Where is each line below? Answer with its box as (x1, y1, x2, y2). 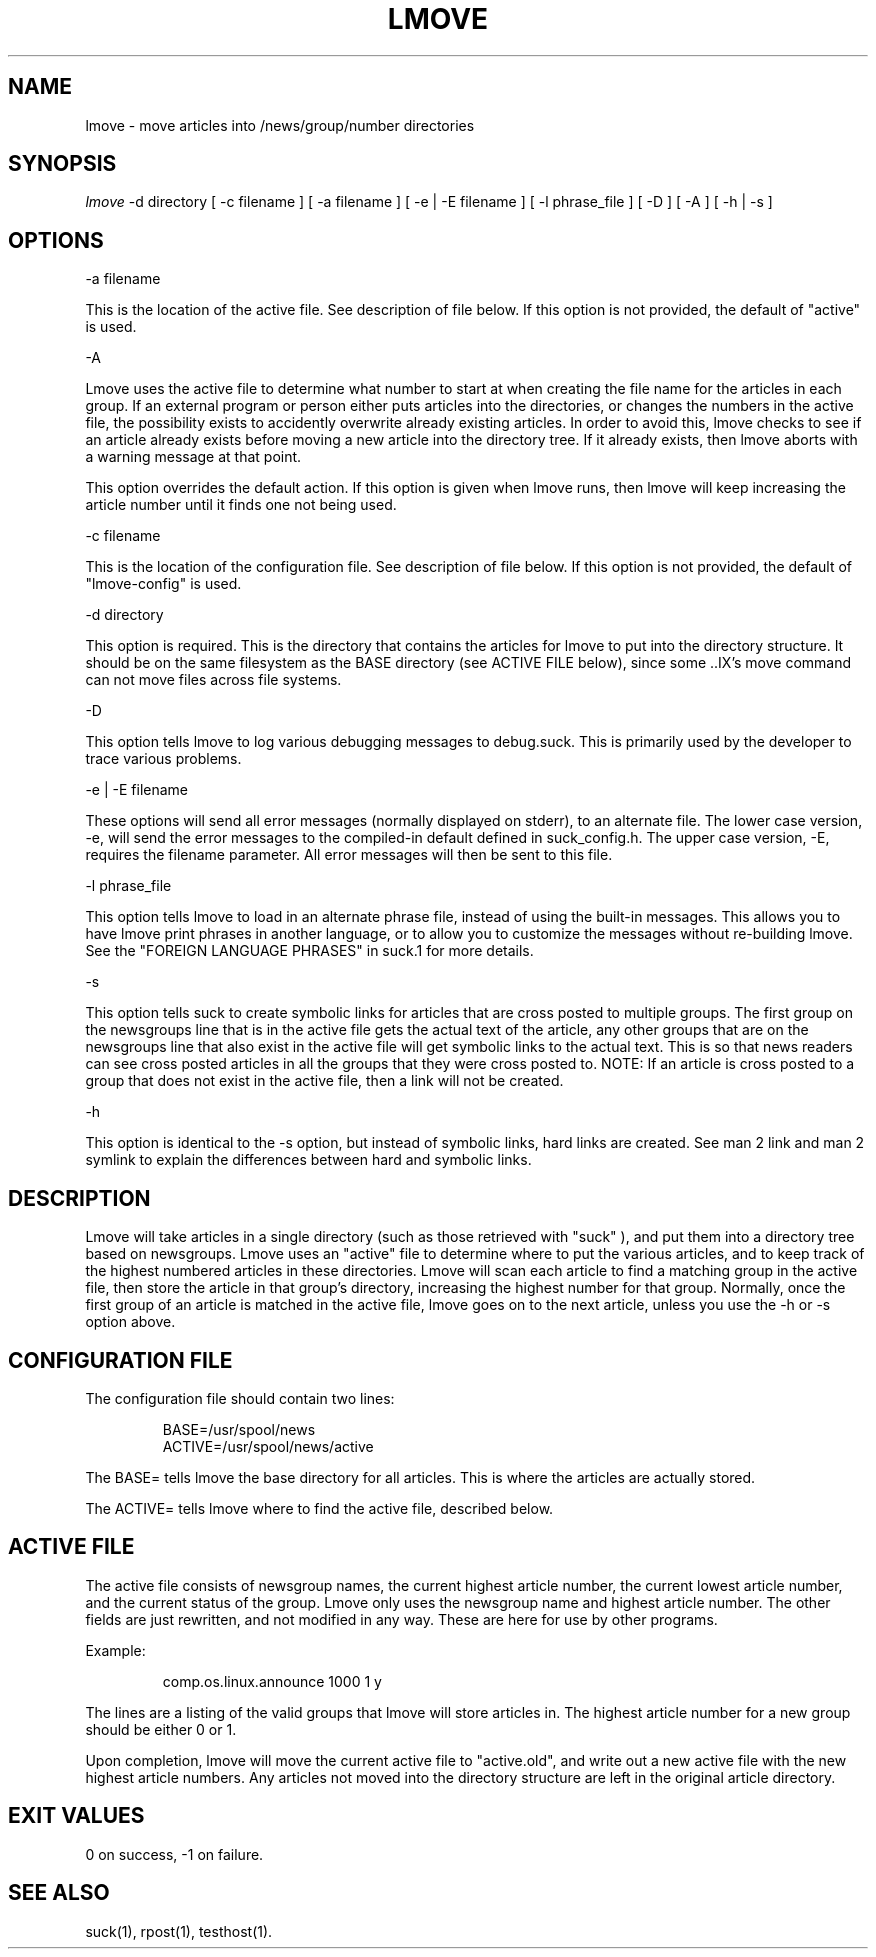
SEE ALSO (8, 1880, 110, 1906)
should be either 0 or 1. (85, 1720, 237, 1738)
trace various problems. (85, 750, 242, 768)
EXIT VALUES (8, 1803, 145, 1829)
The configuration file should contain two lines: (85, 1389, 395, 1407)
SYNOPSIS (8, 151, 117, 177)
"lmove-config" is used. (85, 575, 242, 593)
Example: (85, 1641, 146, 1659)
